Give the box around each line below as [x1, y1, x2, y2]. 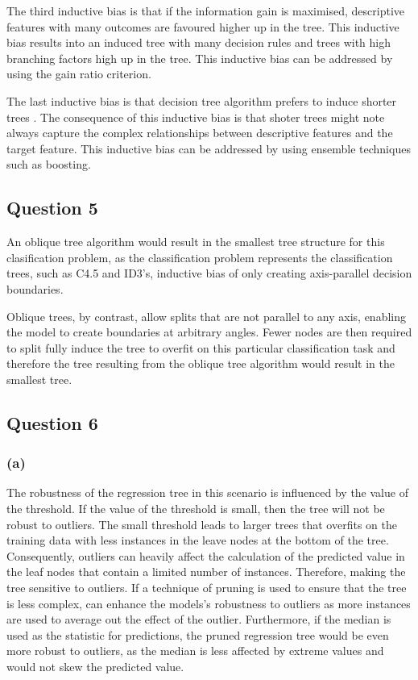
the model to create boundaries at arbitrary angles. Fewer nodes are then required [6, 323, 412, 340]
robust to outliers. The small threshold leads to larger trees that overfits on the [6, 515, 397, 532]
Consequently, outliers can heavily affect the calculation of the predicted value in [6, 547, 405, 564]
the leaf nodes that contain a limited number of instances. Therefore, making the [6, 563, 406, 580]
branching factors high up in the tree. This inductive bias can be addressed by [6, 49, 393, 66]
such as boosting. [6, 156, 91, 173]
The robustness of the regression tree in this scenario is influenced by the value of [6, 484, 408, 501]
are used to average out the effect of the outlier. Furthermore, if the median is [6, 611, 391, 628]
